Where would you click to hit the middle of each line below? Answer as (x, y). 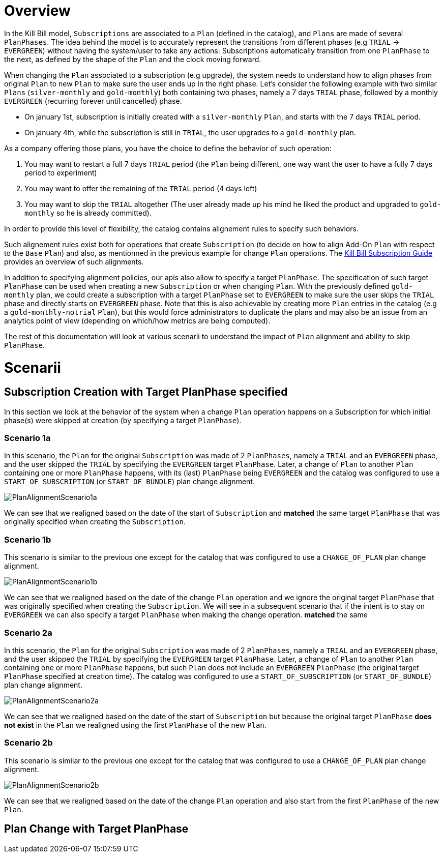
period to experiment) (61, 172)
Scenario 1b (28, 539)
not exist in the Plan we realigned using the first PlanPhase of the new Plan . (135, 725)
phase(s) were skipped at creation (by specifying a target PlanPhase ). (123, 420)
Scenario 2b (28, 743)
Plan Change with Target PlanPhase (96, 829)
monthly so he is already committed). (88, 213)
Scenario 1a (27, 438)
